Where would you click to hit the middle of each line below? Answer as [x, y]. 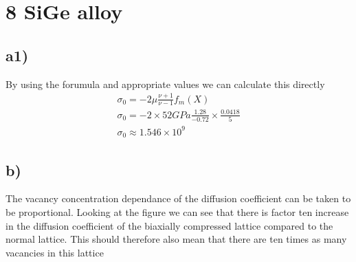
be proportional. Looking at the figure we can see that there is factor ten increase [177, 211]
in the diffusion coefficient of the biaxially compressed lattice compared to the [169, 225]
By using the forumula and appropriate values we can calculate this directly [165, 84]
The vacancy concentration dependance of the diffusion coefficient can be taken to [178, 198]
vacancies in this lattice [55, 252]
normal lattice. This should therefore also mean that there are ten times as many [176, 239]
